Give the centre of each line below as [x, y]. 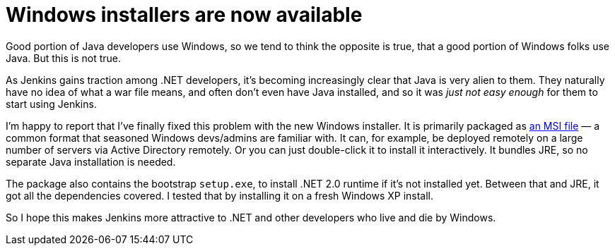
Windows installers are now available [184, 15]
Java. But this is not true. [64, 58]
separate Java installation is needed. [91, 161]
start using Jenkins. [51, 104]
